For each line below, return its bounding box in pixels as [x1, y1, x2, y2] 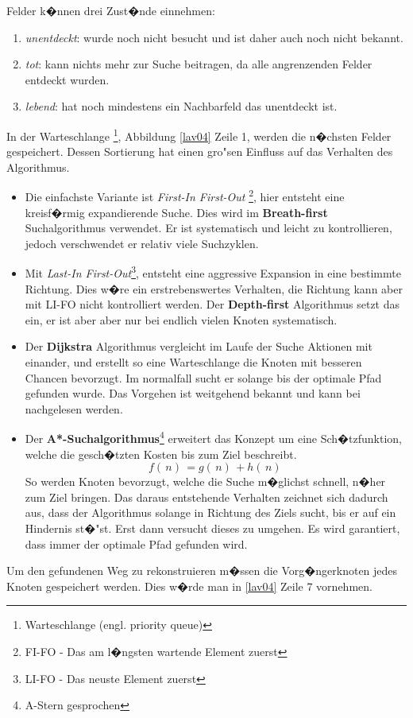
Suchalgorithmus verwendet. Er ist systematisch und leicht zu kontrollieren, [25, 219, 392, 236]
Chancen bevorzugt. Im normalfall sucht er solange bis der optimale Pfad [25, 369, 382, 386]
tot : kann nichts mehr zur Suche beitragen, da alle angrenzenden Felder [25, 56, 372, 72]
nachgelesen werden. [25, 400, 123, 417]
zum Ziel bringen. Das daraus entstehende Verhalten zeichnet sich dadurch [25, 488, 388, 505]
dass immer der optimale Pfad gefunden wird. [25, 535, 248, 552]
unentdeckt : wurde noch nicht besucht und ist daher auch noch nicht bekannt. [25, 29, 403, 45]
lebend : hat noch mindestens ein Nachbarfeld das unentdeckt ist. [25, 98, 338, 114]
